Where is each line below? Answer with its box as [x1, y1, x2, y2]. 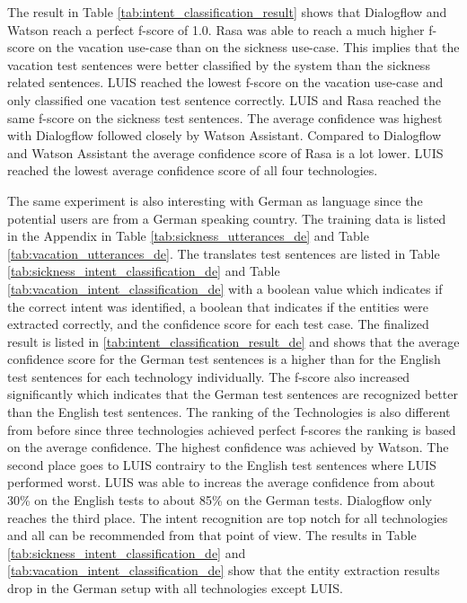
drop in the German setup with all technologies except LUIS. [7, 579, 343, 597]
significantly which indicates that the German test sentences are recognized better [7, 385, 458, 403]
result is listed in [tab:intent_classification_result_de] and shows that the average [7, 332, 460, 350]
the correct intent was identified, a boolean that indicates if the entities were [7, 297, 428, 315]
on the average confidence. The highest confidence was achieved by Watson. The [7, 438, 449, 457]
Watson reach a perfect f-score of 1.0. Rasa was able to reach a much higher [7, 20, 425, 39]
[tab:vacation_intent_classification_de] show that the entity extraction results [7, 561, 440, 580]
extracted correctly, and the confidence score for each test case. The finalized [7, 315, 429, 333]
